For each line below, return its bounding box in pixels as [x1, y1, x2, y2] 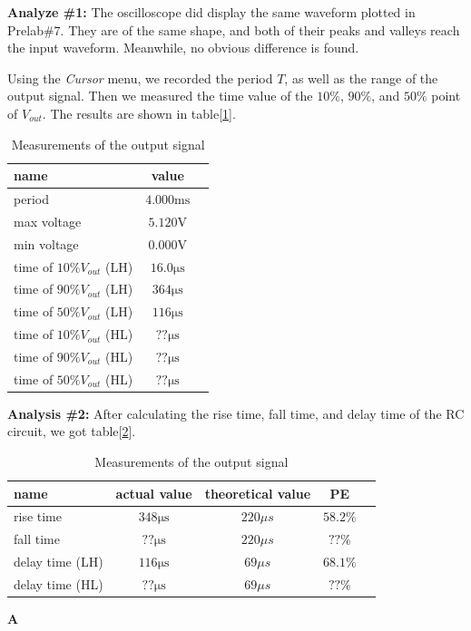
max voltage [14, 211, 82, 230]
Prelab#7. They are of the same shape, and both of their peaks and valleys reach [7, 20, 460, 39]
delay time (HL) [14, 575, 103, 593]
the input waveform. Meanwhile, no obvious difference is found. [7, 38, 359, 57]
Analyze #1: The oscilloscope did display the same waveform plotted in [7, 3, 416, 21]
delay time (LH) [14, 552, 103, 571]
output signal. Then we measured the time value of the [7, 86, 313, 105]
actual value [115, 483, 192, 502]
